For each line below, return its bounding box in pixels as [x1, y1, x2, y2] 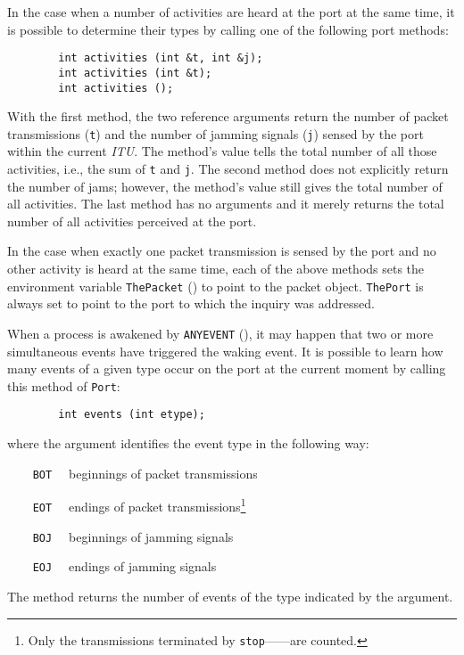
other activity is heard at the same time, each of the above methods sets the [7, 259, 425, 278]
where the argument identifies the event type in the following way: [7, 434, 369, 453]
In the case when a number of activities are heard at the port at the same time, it [7, 3, 455, 20]
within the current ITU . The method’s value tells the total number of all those [7, 142, 437, 160]
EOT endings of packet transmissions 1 [32, 495, 246, 515]
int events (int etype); [58, 408, 205, 422]
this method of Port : [7, 376, 120, 395]
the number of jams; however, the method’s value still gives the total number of [7, 176, 443, 195]
